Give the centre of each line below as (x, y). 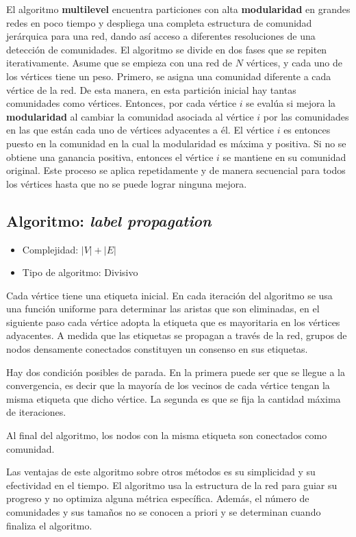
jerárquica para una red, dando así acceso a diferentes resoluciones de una (161, 36)
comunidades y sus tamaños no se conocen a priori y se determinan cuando (164, 512)
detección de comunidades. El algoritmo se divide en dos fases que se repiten (167, 49)
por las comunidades (306, 116)
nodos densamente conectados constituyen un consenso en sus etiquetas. (157, 349)
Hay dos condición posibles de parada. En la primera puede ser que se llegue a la (176, 372)
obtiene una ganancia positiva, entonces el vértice (110, 157)
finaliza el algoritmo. (49, 525)
